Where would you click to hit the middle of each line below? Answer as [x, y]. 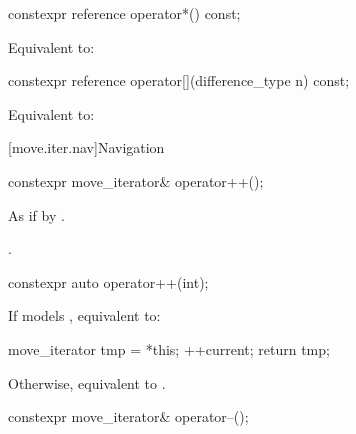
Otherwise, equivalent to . [87, 382]
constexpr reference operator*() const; [124, 13]
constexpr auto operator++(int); [108, 281]
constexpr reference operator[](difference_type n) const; [179, 80]
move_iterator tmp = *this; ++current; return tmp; [169, 348]
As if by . [36, 214]
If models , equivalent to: [84, 315]
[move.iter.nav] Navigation [86, 147]
